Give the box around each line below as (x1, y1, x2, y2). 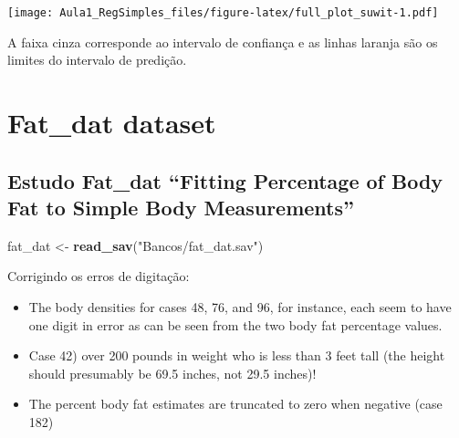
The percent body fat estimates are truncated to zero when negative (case (28, 394, 443, 413)
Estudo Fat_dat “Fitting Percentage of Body (7, 166, 443, 194)
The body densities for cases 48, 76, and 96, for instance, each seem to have (28, 297, 452, 316)
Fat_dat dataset (7, 104, 216, 141)
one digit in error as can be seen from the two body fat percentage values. (28, 315, 443, 334)
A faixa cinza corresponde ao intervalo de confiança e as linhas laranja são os (7, 32, 438, 51)
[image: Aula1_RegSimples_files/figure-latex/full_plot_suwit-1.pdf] (7, 6, 439, 19)
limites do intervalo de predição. (7, 50, 187, 69)
